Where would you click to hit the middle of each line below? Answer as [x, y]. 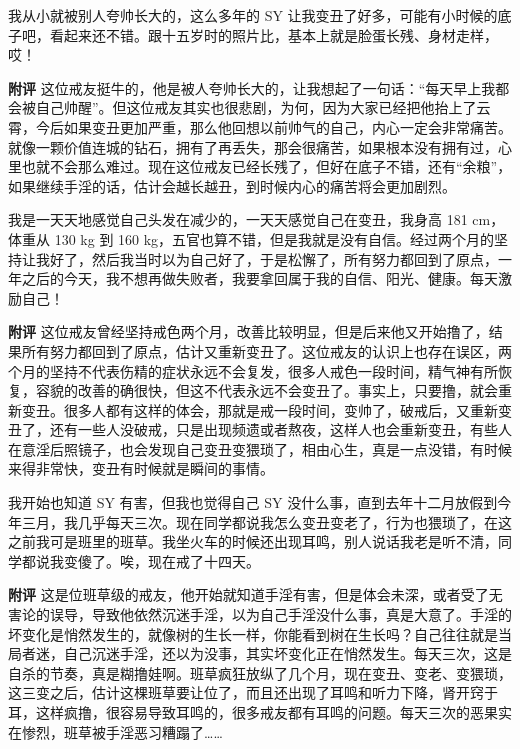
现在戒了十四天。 [203, 560]
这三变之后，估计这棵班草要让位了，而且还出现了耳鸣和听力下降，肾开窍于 [253, 692]
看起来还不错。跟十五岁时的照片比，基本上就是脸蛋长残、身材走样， [273, 34]
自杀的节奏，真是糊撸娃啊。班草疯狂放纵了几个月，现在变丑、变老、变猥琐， [260, 672]
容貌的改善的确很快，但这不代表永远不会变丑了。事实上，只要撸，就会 [266, 390]
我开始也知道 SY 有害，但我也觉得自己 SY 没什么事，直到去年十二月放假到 [253, 502]
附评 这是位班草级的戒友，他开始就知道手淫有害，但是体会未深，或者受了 [248, 594]
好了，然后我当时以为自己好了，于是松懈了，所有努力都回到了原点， [273, 258]
